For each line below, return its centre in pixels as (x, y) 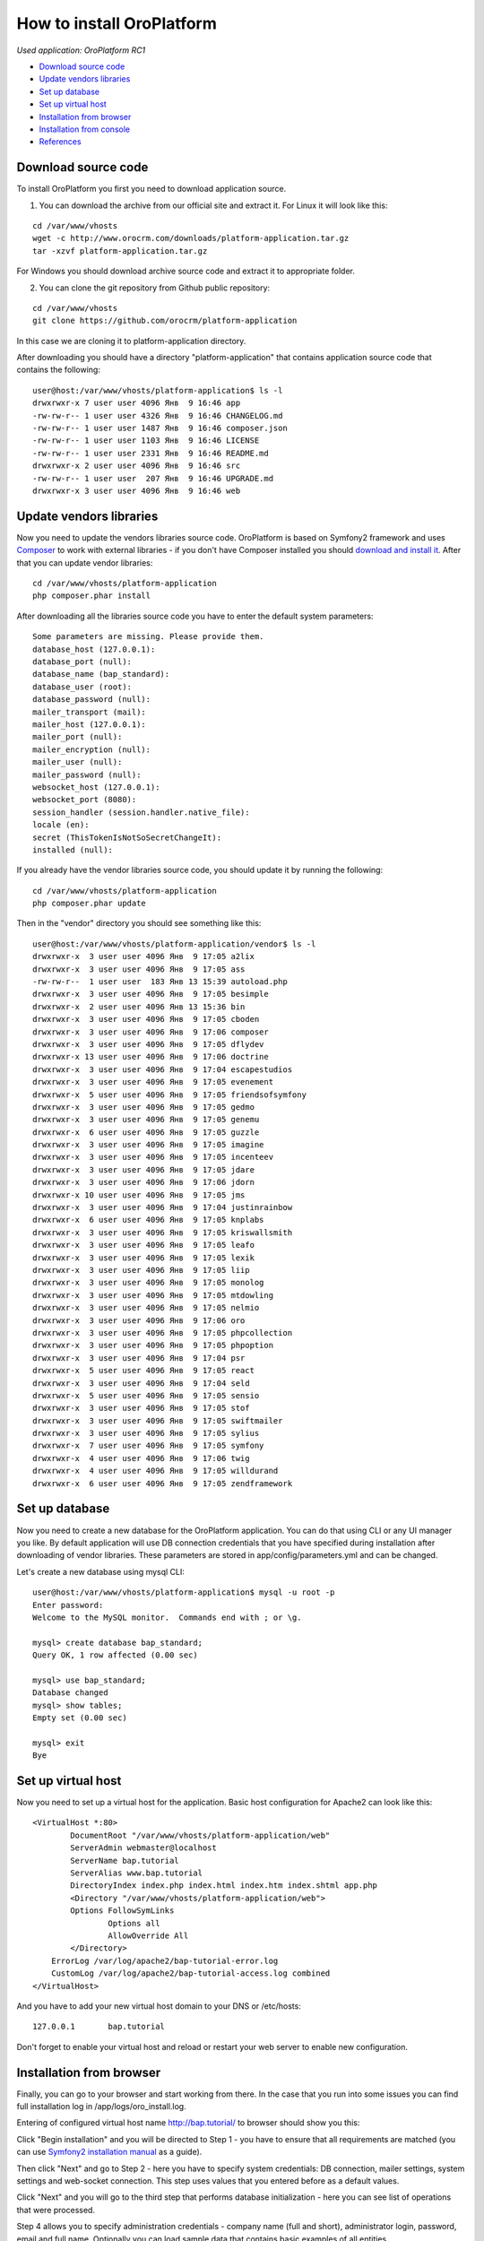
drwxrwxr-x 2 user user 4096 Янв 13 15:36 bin (139, 1007)
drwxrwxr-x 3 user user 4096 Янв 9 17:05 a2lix (144, 956)
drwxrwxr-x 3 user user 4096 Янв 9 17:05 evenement (153, 1082)
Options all (134, 1923)
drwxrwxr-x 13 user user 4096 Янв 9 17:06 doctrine (151, 1057)
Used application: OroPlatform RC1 (81, 50)
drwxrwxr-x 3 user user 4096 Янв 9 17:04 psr (139, 1358)
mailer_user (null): (78, 762)
